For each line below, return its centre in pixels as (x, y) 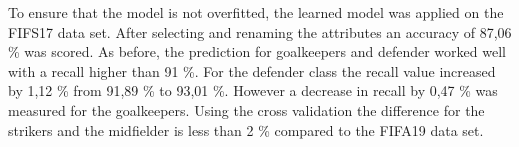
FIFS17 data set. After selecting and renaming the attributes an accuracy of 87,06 (260, 31)
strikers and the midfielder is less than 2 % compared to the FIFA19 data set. (246, 129)
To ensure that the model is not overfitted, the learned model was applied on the (256, 12)
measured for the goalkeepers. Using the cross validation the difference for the (246, 109)
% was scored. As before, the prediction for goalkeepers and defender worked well (257, 51)
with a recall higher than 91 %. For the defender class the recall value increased (252, 70)
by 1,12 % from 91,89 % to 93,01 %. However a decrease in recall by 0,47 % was (253, 90)
